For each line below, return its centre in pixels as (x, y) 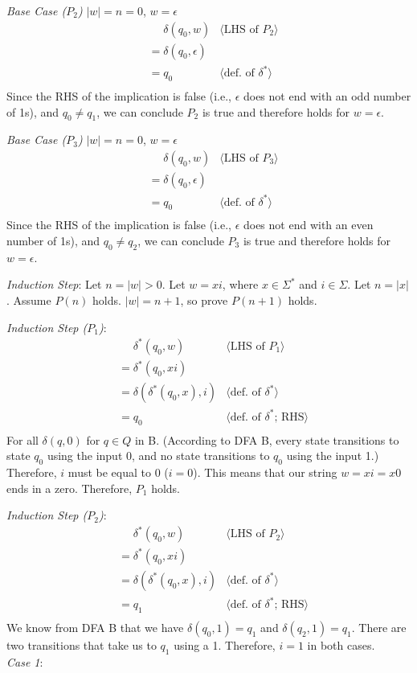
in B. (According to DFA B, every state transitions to (267, 439)
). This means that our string (265, 472)
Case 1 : (25, 662)
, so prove (204, 300)
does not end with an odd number (327, 96)
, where (240, 284)
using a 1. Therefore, (225, 645)
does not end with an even (308, 225)
